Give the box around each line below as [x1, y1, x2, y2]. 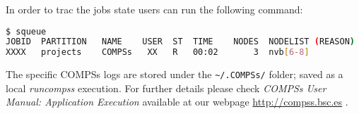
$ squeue [6, 26, 47, 37]
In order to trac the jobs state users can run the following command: [6, 2, 303, 16]
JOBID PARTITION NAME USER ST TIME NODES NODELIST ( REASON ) [6, 37, 355, 47]
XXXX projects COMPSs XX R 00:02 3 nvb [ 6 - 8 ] [6, 47, 310, 58]
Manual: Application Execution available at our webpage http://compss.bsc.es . [6, 94, 348, 109]
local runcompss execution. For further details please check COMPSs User [6, 80, 326, 95]
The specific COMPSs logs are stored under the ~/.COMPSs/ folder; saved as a [6, 67, 343, 82]
